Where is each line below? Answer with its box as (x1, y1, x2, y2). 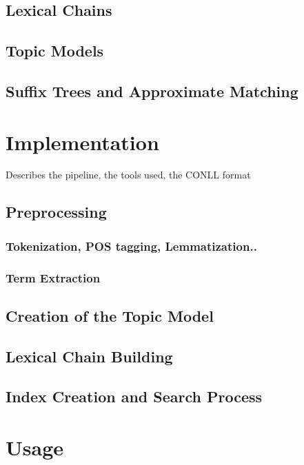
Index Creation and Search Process (6, 386, 263, 407)
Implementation (6, 127, 159, 156)
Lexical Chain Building (6, 345, 173, 366)
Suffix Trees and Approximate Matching (6, 80, 298, 101)
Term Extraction (6, 269, 101, 286)
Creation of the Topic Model (6, 304, 214, 326)
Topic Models (6, 40, 104, 61)
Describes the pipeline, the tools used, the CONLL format (6, 167, 251, 182)
